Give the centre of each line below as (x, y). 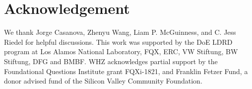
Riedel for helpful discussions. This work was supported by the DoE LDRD (118, 42)
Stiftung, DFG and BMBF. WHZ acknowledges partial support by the (111, 61)
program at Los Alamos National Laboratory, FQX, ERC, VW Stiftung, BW (121, 51)
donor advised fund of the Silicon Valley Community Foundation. (103, 81)
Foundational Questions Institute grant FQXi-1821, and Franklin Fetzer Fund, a (126, 71)
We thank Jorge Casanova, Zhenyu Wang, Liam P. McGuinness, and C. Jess (120, 32)
